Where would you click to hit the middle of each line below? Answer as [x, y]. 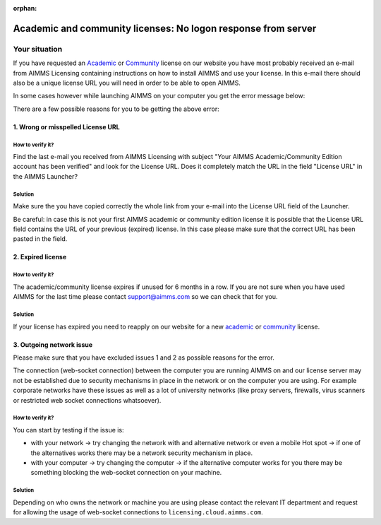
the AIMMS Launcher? [45, 176]
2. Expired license [40, 257]
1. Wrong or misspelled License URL [66, 126]
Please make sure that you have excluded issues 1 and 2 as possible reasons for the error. [144, 358]
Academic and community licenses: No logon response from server [165, 28]
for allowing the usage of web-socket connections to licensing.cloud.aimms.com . [138, 512]
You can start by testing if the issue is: [68, 430]
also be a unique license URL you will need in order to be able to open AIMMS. [127, 83]
